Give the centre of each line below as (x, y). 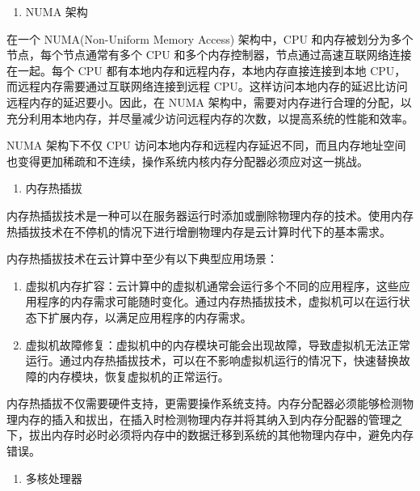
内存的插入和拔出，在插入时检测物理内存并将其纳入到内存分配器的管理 (204, 419)
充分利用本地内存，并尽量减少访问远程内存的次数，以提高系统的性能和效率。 (210, 118)
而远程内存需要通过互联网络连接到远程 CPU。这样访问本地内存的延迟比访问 (207, 86)
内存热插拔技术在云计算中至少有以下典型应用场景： (142, 258)
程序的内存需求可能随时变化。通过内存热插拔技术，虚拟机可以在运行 (218, 301)
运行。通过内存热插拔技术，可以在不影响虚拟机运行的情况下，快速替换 (212, 360)
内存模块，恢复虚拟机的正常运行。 (139, 376)
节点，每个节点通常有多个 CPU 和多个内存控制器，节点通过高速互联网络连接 (209, 55)
